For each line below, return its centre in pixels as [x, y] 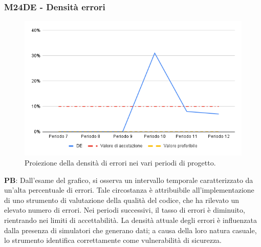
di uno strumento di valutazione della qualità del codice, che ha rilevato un [122, 200]
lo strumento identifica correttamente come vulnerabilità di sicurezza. [113, 240]
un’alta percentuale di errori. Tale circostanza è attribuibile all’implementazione [129, 190]
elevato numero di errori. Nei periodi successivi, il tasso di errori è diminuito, [125, 210]
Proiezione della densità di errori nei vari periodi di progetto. [120, 162]
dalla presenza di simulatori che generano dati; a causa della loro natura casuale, [130, 230]
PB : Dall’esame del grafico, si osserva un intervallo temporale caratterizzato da [129, 180]
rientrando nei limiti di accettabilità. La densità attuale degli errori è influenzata [131, 220]
